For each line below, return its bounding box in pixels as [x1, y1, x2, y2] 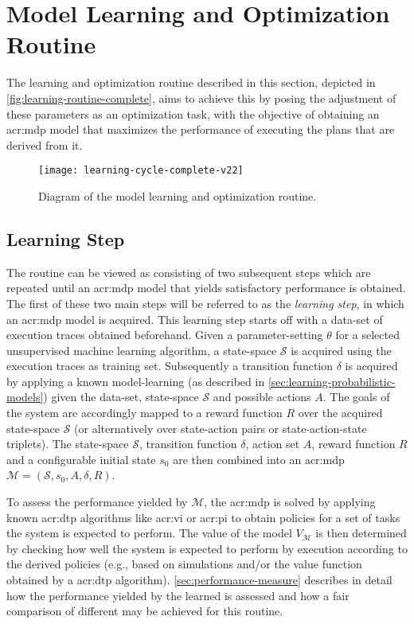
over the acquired [298, 404, 383, 421]
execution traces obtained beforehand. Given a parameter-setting [6, 326, 323, 343]
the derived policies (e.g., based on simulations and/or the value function [6, 556, 362, 572]
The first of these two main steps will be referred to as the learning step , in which [6, 294, 404, 311]
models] [6, 388, 44, 405]
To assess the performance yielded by [6, 493, 188, 510]
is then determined [315, 525, 407, 541]
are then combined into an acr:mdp [173, 450, 345, 467]
